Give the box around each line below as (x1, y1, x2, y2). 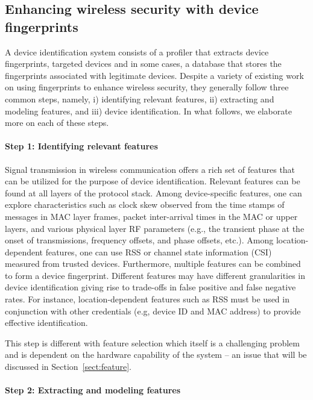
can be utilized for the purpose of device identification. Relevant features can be (5, 175, 300, 187)
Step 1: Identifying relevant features (5, 140, 158, 152)
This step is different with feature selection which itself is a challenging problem (5, 336, 300, 349)
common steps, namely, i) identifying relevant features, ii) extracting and (5, 92, 274, 105)
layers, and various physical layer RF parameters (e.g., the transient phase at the (5, 222, 305, 234)
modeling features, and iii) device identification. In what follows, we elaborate (5, 104, 292, 117)
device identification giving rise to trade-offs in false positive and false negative (5, 281, 296, 293)
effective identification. (5, 316, 88, 329)
